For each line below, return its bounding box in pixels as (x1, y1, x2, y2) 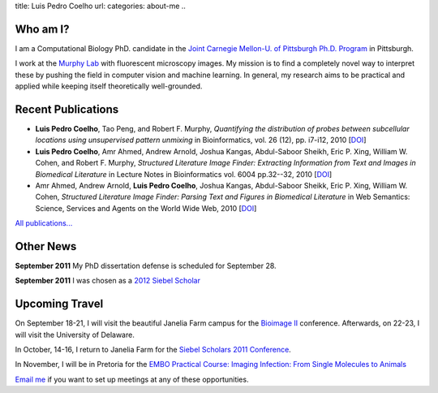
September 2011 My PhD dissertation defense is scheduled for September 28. (15, 261, 277, 271)
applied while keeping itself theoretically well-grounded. (15, 81, 203, 91)
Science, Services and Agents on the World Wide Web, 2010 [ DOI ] (35, 203, 257, 213)
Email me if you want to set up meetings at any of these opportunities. (15, 374, 249, 384)
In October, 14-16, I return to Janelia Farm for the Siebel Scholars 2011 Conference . (15, 345, 291, 355)
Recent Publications (15, 102, 119, 116)
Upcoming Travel (15, 297, 104, 311)
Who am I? (15, 22, 70, 36)
